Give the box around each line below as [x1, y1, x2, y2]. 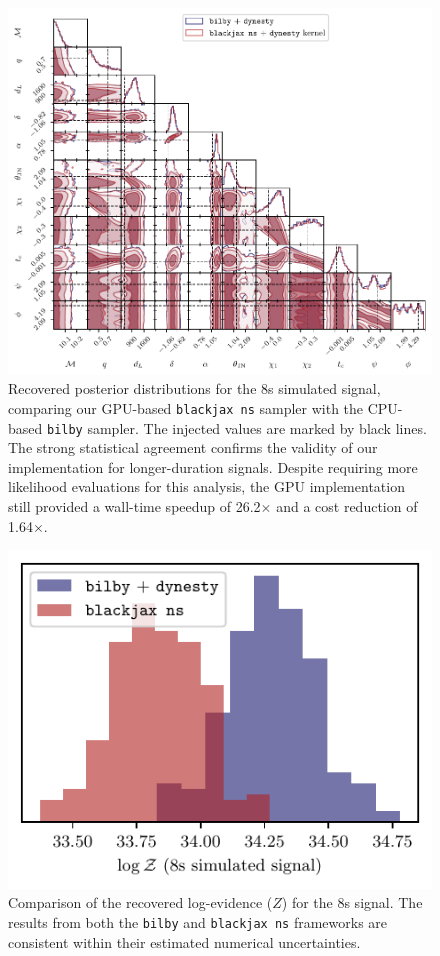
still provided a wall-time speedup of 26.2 [8, 496, 261, 516]
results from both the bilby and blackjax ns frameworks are [8, 912, 388, 933]
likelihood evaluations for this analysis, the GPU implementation [8, 476, 405, 497]
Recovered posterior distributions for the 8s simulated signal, [8, 378, 381, 399]
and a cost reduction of [276, 496, 418, 516]
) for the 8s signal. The [281, 892, 423, 913]
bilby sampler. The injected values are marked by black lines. [46, 417, 427, 438]
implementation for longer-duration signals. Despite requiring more [8, 456, 418, 477]
